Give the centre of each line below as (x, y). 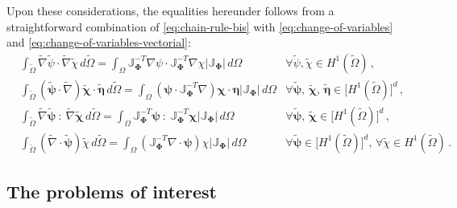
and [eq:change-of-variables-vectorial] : (99, 42)
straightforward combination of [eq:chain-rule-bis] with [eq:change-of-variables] (200, 26)
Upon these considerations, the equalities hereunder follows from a (170, 10)
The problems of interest (112, 192)
